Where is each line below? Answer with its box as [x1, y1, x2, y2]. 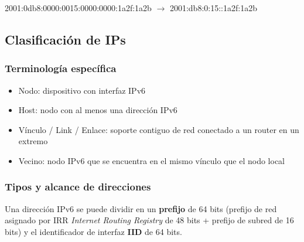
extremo [18, 135, 48, 147]
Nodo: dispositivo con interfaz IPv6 [18, 84, 146, 96]
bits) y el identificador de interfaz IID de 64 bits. [5, 225, 182, 237]
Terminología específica [5, 61, 117, 76]
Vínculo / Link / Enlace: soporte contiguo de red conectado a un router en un [18, 123, 299, 135]
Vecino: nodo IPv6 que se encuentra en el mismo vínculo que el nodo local [18, 154, 285, 166]
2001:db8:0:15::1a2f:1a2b [169, 2, 257, 13]
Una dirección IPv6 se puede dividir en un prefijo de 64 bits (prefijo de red [5, 202, 277, 214]
